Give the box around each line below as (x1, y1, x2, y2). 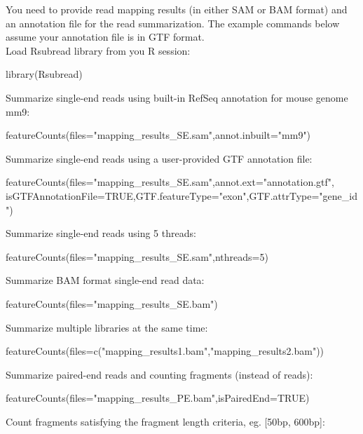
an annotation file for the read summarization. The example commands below (6, 15, 340, 30)
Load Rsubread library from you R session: (6, 43, 191, 57)
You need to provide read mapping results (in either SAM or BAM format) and (6, 2, 348, 16)
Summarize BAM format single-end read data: (6, 273, 205, 287)
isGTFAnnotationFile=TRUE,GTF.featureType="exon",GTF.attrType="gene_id (6, 188, 357, 203)
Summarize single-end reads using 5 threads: (6, 226, 196, 240)
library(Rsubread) (6, 67, 83, 81)
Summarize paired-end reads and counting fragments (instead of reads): (6, 367, 313, 381)
